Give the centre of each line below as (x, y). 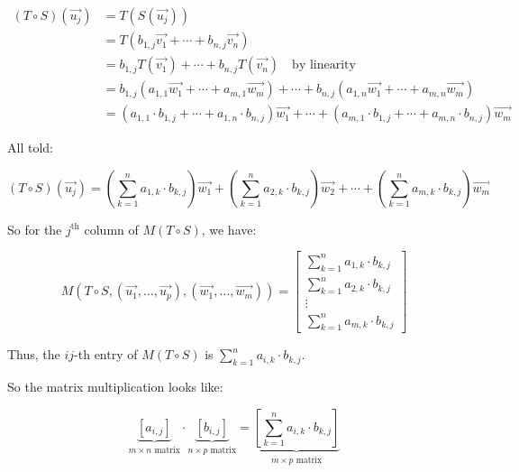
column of (111, 229)
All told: (30, 148)
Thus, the (34, 354)
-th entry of (106, 354)
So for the (35, 229)
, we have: (229, 229)
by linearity (324, 65)
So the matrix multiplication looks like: (115, 387)
